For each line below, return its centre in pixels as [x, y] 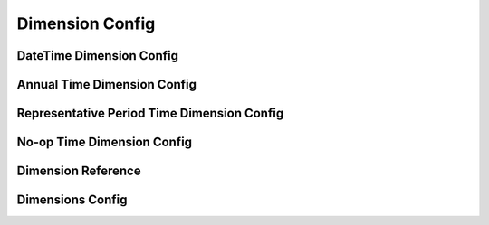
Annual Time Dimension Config [107, 84]
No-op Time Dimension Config [105, 142]
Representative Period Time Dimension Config [150, 113]
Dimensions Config [72, 200]
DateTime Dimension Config [98, 56]
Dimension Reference [79, 171]
